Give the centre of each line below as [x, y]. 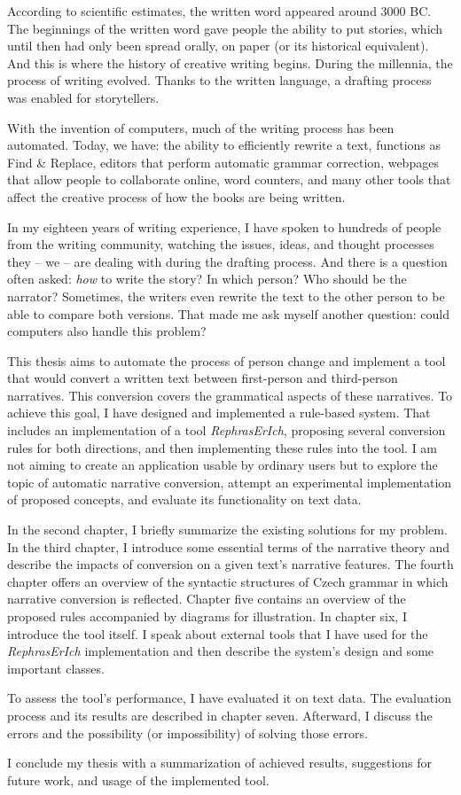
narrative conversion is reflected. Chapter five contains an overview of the [207, 599]
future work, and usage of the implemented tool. [138, 779]
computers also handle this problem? [107, 331]
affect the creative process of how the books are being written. [176, 196]
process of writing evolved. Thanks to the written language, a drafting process [219, 80]
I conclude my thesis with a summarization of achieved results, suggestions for [220, 763]
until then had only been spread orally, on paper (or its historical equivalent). [218, 46]
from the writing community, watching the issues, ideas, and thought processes [221, 244]
